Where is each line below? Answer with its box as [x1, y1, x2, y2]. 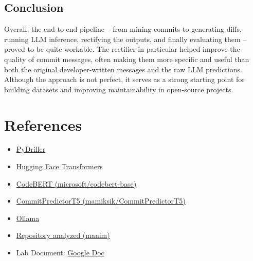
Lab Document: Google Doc [16, 247, 104, 258]
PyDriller [16, 144, 46, 154]
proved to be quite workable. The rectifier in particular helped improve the [4, 44, 240, 54]
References [4, 114, 82, 135]
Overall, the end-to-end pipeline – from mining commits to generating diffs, [4, 24, 242, 34]
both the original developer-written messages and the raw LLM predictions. [4, 64, 242, 74]
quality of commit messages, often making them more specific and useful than [4, 53, 249, 64]
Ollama [16, 212, 40, 223]
